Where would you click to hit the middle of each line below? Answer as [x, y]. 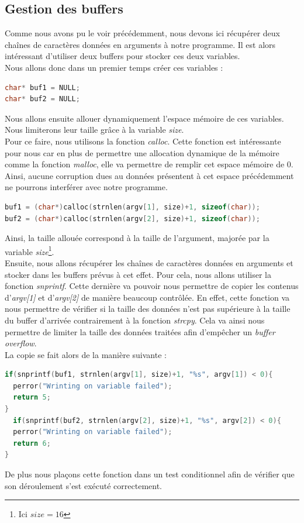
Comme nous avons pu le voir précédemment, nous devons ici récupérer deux [143, 33]
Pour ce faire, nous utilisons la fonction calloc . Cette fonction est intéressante [143, 141]
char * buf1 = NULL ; [42, 87]
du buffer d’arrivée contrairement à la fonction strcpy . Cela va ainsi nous [135, 320]
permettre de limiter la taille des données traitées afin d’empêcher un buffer [140, 331]
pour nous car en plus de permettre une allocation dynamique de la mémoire [142, 152]
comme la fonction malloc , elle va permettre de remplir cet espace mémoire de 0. [149, 164]
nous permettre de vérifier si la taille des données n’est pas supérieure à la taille [148, 309]
